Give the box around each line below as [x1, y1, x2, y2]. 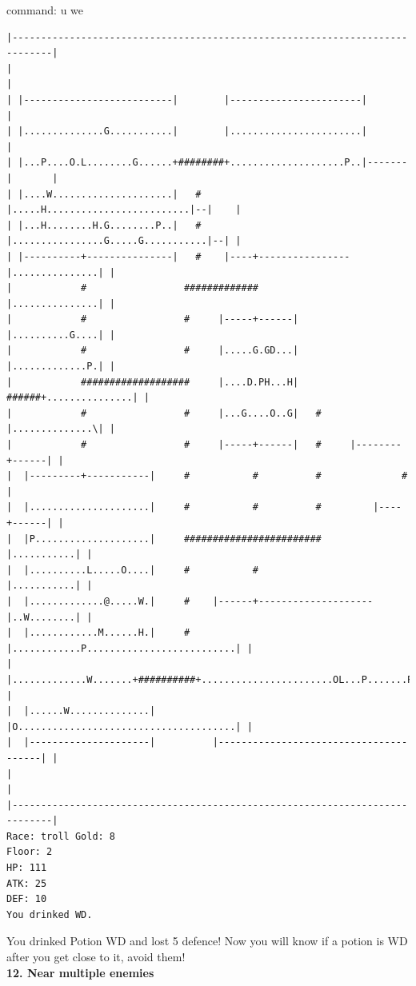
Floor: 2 [6, 846, 53, 858]
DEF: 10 [6, 893, 47, 905]
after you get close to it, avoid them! [6, 948, 186, 965]
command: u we [6, 2, 84, 18]
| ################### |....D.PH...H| [6, 376, 299, 388]
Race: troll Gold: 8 [6, 830, 116, 842]
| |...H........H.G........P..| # [6, 219, 202, 231]
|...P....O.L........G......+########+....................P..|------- [18, 157, 408, 169]
